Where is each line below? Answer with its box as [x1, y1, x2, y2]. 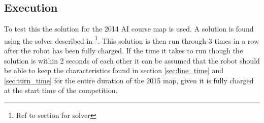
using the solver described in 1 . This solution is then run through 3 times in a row [4, 34, 259, 46]
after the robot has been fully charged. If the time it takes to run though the [4, 45, 243, 56]
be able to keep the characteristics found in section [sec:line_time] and [4, 65, 224, 76]
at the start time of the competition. [4, 85, 118, 96]
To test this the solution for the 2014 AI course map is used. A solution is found [4, 23, 254, 34]
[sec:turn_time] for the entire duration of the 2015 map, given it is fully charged [4, 75, 254, 85]
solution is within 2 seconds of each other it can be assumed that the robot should [4, 55, 260, 66]
